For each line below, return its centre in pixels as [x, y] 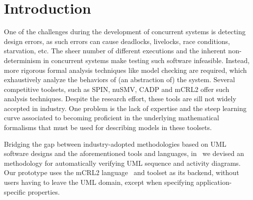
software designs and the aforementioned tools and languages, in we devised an [124, 153]
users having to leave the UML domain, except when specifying [99, 182]
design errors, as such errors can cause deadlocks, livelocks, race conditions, [117, 41]
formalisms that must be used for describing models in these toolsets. [108, 127]
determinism [23, 60]
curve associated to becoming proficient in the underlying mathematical [112, 118]
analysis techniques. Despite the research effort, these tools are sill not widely [120, 99]
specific [15, 191]
